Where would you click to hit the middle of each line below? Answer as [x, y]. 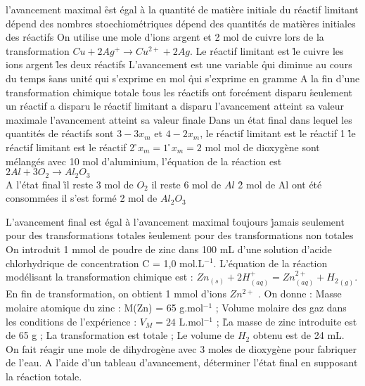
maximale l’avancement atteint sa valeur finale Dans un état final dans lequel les [179, 119]
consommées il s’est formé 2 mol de [82, 198]
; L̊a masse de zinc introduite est [287, 321]
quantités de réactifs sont [60, 133]
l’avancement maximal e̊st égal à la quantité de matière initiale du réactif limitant [182, 9]
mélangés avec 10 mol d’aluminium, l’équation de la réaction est [144, 161]
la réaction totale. [44, 377]
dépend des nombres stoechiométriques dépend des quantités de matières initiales [181, 23]
